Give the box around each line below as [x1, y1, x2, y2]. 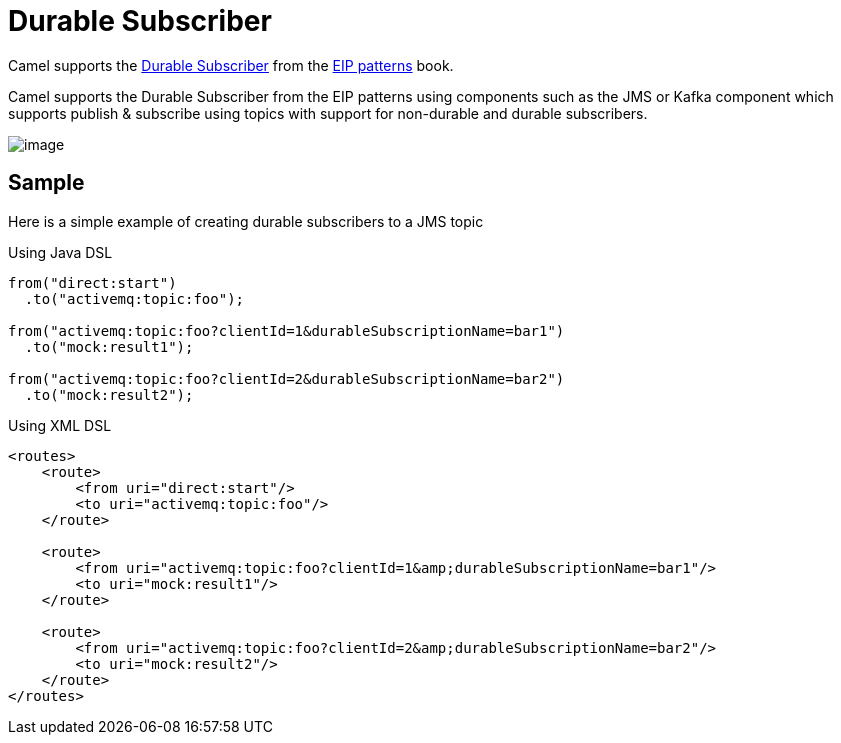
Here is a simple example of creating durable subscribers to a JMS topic [8, 212, 484, 230]
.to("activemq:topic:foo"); [24, 290, 245, 307]
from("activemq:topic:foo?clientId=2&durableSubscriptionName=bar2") [8, 370, 565, 387]
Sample [8, 170, 85, 196]
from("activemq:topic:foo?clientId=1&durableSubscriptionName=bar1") [8, 322, 565, 339]
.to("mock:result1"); [24, 338, 194, 355]
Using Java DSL [8, 243, 113, 261]
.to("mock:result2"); [24, 386, 194, 403]
